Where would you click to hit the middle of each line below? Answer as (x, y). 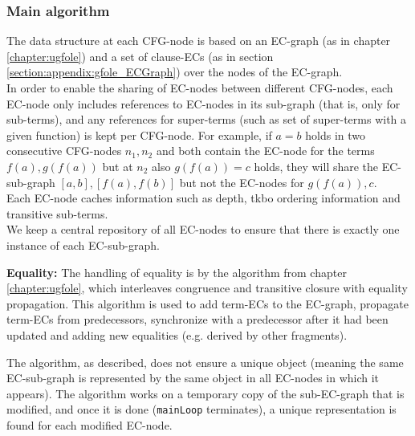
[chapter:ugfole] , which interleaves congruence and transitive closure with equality (207, 288)
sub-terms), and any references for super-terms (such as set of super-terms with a (207, 119)
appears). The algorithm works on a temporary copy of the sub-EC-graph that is (205, 393)
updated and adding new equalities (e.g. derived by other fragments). (177, 334)
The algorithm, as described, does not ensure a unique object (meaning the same (205, 362)
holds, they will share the (316, 166)
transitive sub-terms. (57, 213)
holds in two (335, 134)
